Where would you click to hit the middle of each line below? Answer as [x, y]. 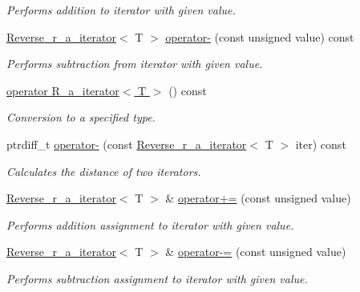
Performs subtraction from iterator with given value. [135, 64]
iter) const [321, 144]
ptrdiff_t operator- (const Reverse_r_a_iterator [127, 144]
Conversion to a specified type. [81, 117]
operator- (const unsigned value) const [260, 36]
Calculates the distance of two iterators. [104, 171]
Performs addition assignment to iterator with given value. [150, 224]
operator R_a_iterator [63, 90]
